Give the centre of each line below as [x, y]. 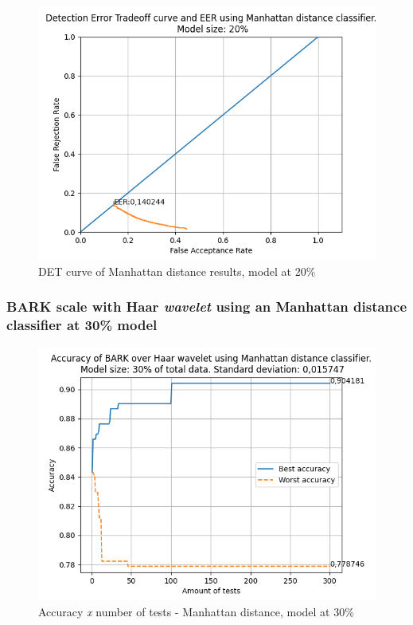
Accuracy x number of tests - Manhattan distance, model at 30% [196, 611]
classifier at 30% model [82, 325]
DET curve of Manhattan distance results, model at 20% [177, 271]
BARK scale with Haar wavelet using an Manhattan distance [207, 307]
